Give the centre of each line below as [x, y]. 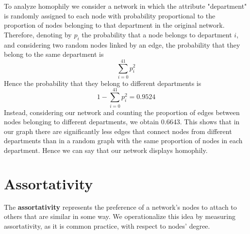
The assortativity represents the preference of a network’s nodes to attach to [120, 207]
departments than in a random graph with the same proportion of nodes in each [123, 141]
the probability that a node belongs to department [157, 34]
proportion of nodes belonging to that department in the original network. [114, 25]
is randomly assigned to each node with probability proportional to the [110, 15]
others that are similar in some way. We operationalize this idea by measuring [120, 216]
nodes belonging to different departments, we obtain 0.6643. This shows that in [122, 122]
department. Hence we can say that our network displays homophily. [106, 150]
